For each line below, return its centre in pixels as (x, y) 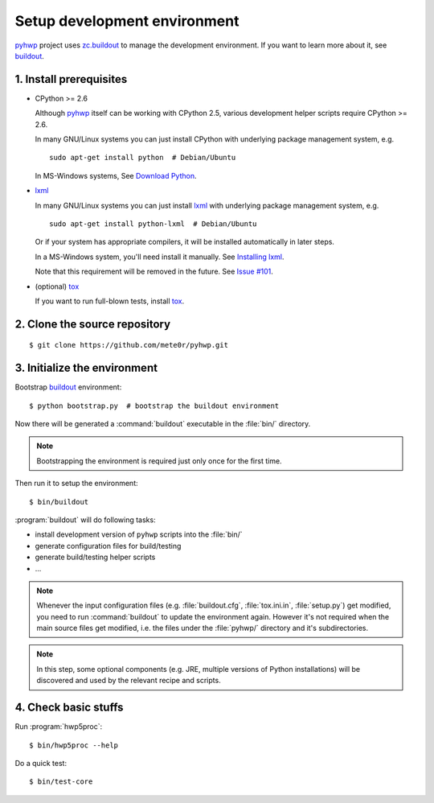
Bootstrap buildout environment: (68, 387)
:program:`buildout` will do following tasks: (85, 520)
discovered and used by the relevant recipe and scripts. (129, 681)
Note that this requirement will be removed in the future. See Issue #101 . (154, 272)
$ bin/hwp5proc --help (74, 745)
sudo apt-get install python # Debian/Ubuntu (143, 158)
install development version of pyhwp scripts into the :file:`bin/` (139, 534)
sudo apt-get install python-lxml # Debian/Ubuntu (153, 224)
